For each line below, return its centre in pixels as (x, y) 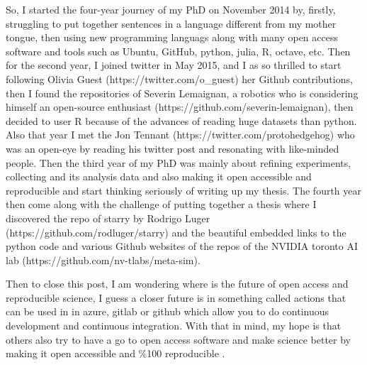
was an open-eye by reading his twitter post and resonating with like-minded (173, 148)
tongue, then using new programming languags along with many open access (172, 37)
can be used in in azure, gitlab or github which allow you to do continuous (168, 311)
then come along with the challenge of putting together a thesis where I (161, 204)
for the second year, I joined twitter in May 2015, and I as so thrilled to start (174, 65)
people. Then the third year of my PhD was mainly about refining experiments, (179, 162)
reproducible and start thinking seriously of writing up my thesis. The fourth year (183, 190)
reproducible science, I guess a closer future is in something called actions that (176, 297)
